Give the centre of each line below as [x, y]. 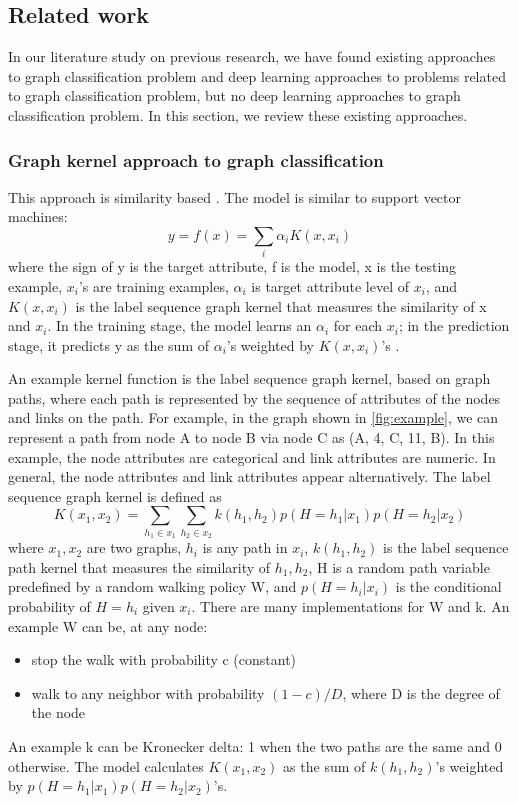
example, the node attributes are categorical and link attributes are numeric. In [252, 456]
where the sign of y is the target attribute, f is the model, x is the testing [232, 266]
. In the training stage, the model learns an [179, 325]
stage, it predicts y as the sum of [108, 344]
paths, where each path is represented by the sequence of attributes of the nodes [254, 397]
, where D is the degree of [421, 692]
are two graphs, [134, 547]
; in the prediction [454, 325]
